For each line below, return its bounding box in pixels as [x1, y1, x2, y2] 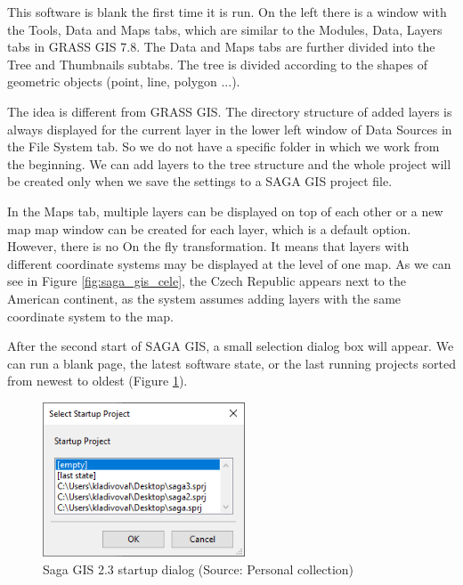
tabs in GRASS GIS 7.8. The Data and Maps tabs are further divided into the [7, 37, 435, 56]
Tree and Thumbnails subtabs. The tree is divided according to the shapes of [7, 54, 427, 73]
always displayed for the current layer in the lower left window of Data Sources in [7, 119, 452, 138]
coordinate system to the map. [7, 306, 174, 325]
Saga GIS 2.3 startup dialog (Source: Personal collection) [43, 559, 354, 578]
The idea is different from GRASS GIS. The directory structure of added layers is [7, 102, 452, 120]
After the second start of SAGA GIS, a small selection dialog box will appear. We [7, 337, 454, 355]
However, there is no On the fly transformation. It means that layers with [7, 237, 410, 256]
